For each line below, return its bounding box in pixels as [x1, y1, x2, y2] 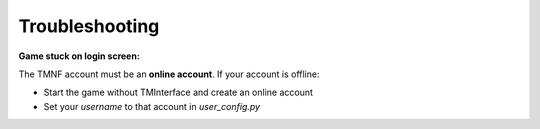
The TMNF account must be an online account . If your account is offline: [18, 68, 320, 80]
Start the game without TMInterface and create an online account [43, 86, 314, 99]
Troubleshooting [18, 15, 160, 37]
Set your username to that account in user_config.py [43, 100, 260, 112]
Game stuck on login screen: [18, 50, 140, 62]
